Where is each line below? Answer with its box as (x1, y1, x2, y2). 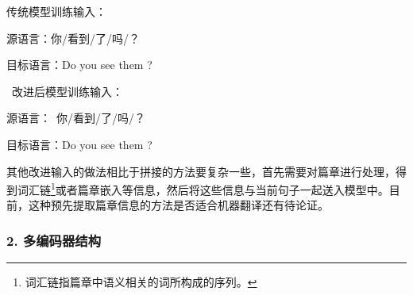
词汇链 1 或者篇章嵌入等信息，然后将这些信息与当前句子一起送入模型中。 (17, 179, 389, 197)
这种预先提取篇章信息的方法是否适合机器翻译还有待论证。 (28, 197, 329, 213)
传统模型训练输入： (6, 3, 106, 19)
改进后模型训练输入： (11, 82, 123, 99)
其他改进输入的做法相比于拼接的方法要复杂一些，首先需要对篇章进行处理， (6, 163, 396, 179)
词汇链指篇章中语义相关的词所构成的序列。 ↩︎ (25, 274, 257, 290)
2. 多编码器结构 (6, 230, 102, 250)
